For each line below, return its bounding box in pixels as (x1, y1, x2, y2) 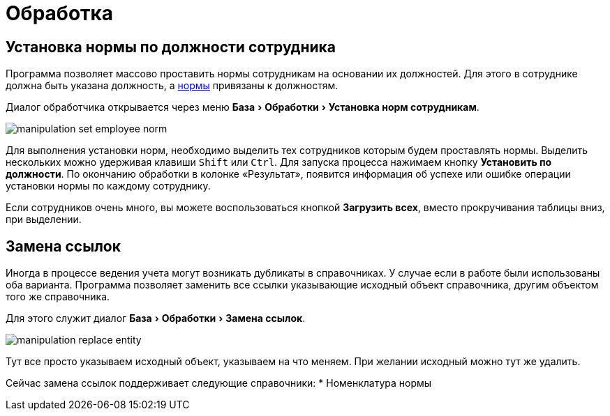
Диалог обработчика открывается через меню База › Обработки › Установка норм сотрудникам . (6, 101, 479, 114)
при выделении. (6, 213, 82, 226)
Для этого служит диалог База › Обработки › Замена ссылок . (6, 312, 306, 325)
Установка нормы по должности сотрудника (6, 38, 336, 56)
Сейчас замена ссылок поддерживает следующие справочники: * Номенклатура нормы (6, 377, 432, 390)
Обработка (6, 1, 114, 25)
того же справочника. (6, 291, 110, 303)
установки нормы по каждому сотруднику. (6, 180, 211, 192)
